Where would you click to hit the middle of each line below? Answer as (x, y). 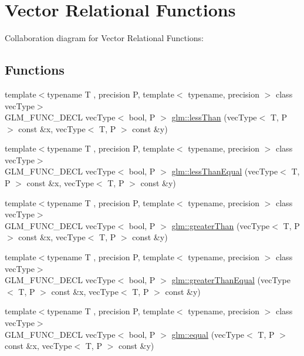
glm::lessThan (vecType (214, 117)
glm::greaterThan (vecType (221, 225)
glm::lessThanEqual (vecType (225, 171)
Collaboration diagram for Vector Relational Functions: (104, 38)
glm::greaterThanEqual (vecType (231, 280)
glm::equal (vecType (208, 334)
